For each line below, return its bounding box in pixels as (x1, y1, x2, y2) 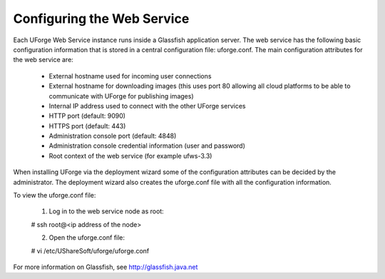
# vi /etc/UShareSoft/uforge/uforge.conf (31, 246, 150, 255)
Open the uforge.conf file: (48, 233, 125, 242)
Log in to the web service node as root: (48, 207, 164, 215)
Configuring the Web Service (13, 11, 190, 26)
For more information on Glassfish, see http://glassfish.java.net (13, 263, 198, 271)
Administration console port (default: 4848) (48, 132, 177, 141)
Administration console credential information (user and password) (48, 141, 245, 150)
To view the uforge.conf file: (13, 191, 96, 200)
